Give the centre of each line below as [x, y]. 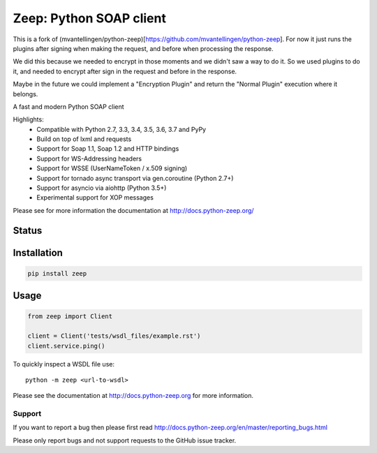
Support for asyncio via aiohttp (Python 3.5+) [102, 188]
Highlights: [29, 119]
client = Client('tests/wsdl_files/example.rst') [114, 336]
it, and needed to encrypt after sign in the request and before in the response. [125, 71]
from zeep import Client [70, 317]
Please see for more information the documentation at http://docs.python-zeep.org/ [133, 210]
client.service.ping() [66, 346]
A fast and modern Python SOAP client [69, 106]
